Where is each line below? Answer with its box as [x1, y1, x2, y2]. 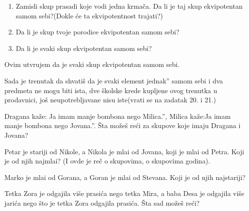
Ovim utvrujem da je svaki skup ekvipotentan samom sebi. [4, 59, 180, 69]
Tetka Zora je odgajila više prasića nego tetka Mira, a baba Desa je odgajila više [4, 188, 245, 198]
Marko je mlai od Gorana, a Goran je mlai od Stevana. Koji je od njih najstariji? [4, 172, 246, 182]
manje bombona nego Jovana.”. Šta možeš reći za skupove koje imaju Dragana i [4, 120, 241, 130]
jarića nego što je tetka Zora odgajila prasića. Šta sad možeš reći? [4, 197, 200, 208]
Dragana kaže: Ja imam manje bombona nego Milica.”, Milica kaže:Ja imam [4, 111, 231, 121]
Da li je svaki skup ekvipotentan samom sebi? [16, 43, 152, 53]
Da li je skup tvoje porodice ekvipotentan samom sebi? [16, 27, 180, 37]
